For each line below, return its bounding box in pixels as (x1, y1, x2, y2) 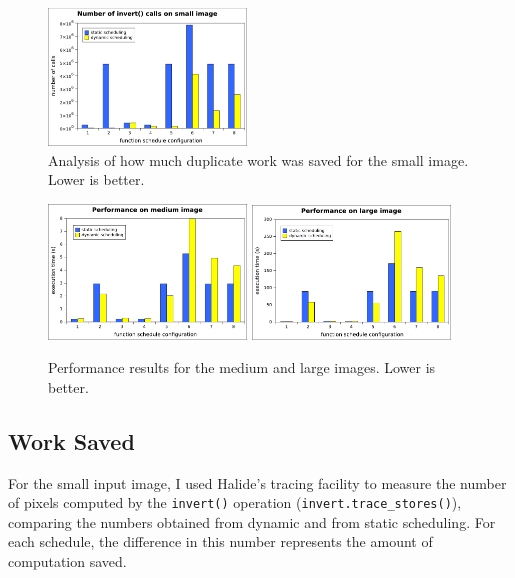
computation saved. (8, 551, 127, 571)
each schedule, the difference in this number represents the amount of (8, 531, 433, 552)
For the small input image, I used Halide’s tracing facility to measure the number (8, 472, 507, 493)
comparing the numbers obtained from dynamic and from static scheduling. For (8, 511, 496, 532)
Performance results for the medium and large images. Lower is (48, 357, 436, 378)
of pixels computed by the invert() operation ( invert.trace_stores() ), (8, 492, 462, 513)
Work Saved (8, 425, 135, 456)
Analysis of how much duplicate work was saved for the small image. (48, 149, 469, 170)
